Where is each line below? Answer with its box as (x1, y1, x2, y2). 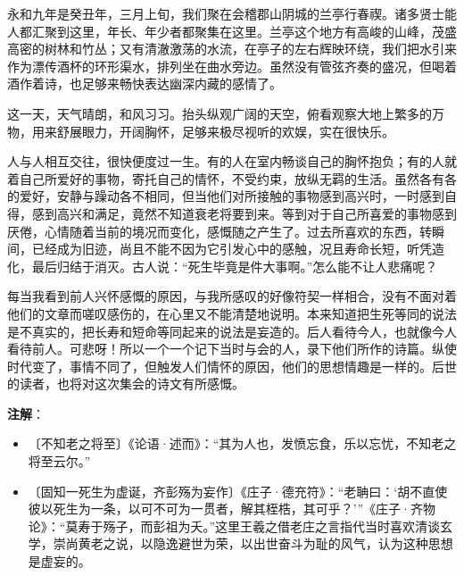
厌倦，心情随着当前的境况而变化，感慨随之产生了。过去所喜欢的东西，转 (7, 221, 432, 240)
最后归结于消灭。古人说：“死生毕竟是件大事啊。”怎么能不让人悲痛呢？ (31, 256, 438, 275)
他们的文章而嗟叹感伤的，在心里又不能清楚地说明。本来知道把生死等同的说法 (7, 304, 457, 322)
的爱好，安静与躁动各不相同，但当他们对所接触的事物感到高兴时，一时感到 (7, 187, 444, 205)
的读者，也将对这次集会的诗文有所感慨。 (7, 374, 244, 393)
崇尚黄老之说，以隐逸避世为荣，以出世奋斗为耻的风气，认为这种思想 (53, 534, 453, 553)
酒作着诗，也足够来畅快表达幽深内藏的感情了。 (7, 74, 282, 93)
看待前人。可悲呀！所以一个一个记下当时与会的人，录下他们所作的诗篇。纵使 (7, 339, 457, 358)
